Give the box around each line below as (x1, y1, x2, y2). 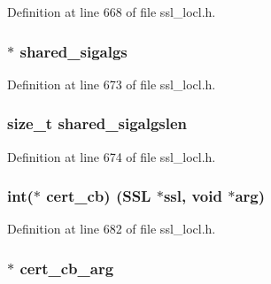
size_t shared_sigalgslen (7, 112, 188, 134)
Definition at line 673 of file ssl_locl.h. (7, 74, 216, 93)
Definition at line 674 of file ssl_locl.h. (7, 147, 216, 165)
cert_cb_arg (19, 257, 114, 279)
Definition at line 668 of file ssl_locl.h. (7, 3, 216, 20)
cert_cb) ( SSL (46, 185, 151, 207)
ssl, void (163, 185, 222, 207)
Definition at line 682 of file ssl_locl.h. (7, 219, 216, 238)
